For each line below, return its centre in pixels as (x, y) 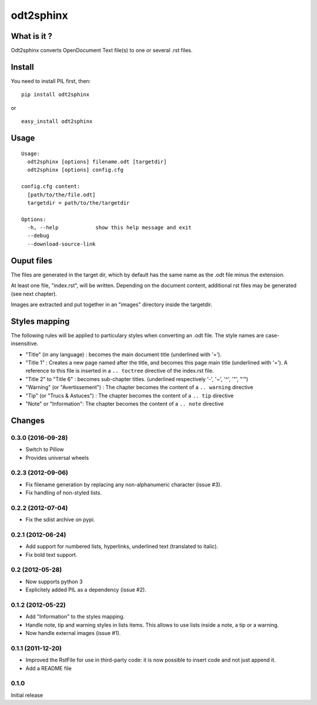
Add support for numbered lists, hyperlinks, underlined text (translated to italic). (122, 546)
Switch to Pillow (45, 449)
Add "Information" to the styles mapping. (75, 617)
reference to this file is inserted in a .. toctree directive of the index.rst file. (120, 371)
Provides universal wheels (57, 457)
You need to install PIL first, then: (51, 81)
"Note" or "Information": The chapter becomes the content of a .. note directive (125, 403)
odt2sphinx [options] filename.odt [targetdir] (97, 161)
